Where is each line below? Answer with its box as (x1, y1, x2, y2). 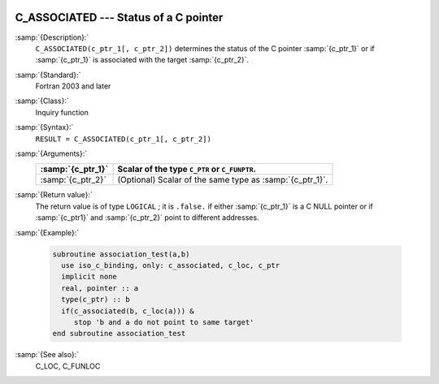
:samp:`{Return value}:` (15, 190, 93, 200)
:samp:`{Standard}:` (15, 70, 81, 80)
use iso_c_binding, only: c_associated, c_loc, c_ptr (61, 261, 280, 270)
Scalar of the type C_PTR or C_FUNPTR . (117, 163, 256, 175)
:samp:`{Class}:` (15, 96, 69, 106)
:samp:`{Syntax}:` (15, 123, 74, 132)
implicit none (61, 272, 118, 282)
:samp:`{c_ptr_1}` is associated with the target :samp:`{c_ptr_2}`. (35, 55, 250, 65)
